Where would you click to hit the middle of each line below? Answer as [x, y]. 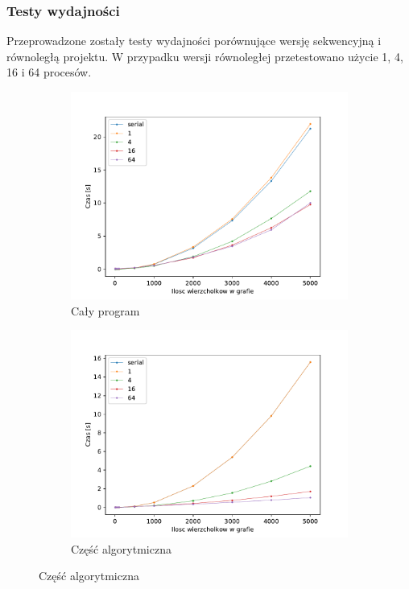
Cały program [105, 310]
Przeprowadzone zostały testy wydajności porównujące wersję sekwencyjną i [194, 41]
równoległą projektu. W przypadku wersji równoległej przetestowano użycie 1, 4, [205, 56]
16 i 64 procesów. [49, 72]
